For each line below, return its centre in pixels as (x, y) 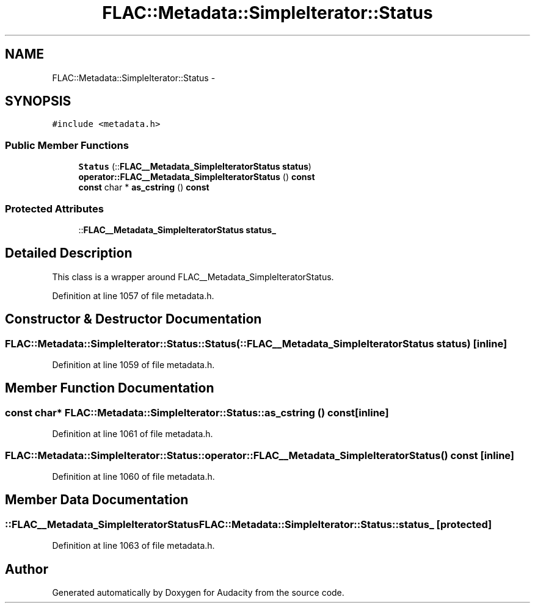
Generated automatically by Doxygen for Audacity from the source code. (198, 593)
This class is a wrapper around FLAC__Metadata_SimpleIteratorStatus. (193, 277)
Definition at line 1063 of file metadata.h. (133, 546)
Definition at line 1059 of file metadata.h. (133, 365)
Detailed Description (69, 253)
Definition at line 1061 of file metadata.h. (133, 434)
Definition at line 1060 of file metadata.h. (133, 476)
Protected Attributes (54, 208)
